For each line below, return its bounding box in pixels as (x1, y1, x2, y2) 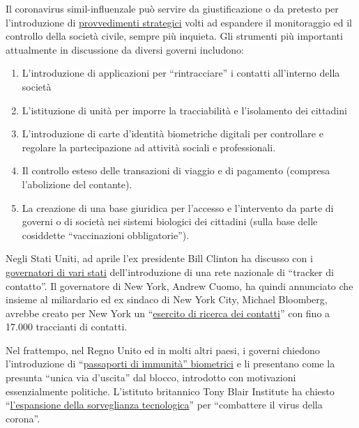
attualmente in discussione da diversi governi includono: (6, 42, 244, 56)
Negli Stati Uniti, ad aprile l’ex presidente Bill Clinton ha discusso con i (6, 251, 313, 266)
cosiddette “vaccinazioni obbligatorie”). (22, 227, 190, 242)
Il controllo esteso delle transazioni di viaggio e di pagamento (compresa (22, 163, 330, 178)
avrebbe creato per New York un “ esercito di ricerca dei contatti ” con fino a (6, 305, 330, 320)
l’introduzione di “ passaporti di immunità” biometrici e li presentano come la (6, 356, 335, 371)
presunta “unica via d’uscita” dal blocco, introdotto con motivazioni (6, 370, 296, 385)
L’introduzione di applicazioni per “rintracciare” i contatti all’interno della (22, 66, 340, 80)
